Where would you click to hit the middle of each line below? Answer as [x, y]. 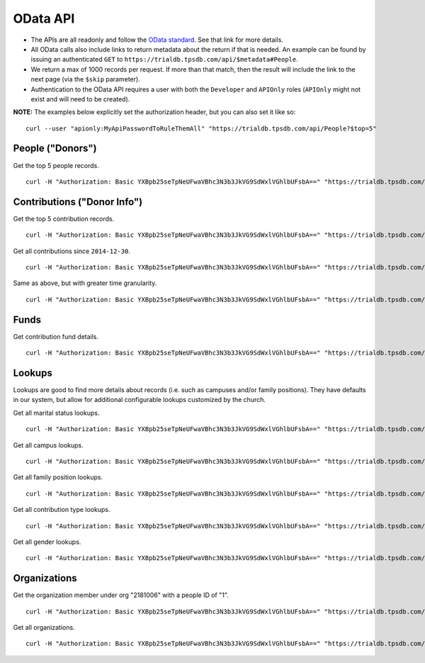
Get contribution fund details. [56, 336]
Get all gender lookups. [47, 542]
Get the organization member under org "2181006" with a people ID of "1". [121, 595]
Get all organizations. [44, 628]
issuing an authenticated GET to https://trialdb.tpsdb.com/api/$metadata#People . [165, 60]
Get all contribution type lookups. [62, 510]
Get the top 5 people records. [56, 165]
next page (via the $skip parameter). [86, 79]
